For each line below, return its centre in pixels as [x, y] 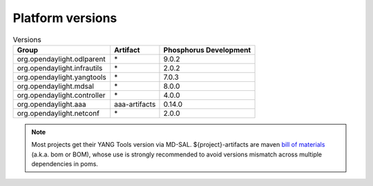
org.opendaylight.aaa [51, 104]
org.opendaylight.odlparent [61, 59]
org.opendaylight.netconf [58, 113]
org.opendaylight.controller [61, 95]
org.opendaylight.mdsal [56, 86]
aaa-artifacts [135, 104]
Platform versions [65, 18]
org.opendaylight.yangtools [61, 77]
